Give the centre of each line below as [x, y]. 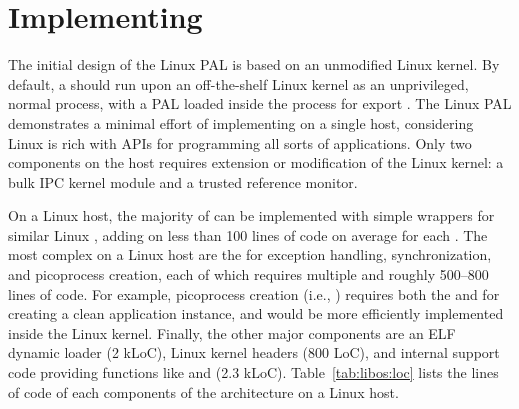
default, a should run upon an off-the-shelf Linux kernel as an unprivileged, [238, 83]
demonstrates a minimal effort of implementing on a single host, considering [241, 122]
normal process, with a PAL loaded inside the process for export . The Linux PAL [260, 103]
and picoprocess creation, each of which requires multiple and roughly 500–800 [248, 274]
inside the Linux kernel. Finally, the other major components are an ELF [232, 332]
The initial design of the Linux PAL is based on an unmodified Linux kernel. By [254, 64]
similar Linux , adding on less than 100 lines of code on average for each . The [248, 234]
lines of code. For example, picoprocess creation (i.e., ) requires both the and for [254, 293]
